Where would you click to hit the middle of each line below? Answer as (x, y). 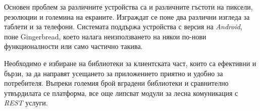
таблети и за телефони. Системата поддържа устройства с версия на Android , (123, 26)
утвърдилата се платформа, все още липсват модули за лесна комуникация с (121, 93)
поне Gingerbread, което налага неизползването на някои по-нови (105, 36)
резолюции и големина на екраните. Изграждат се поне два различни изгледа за (127, 16)
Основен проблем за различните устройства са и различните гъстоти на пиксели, (128, 7)
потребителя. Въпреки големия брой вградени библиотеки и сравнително (116, 83)
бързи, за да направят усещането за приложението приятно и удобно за (114, 73)
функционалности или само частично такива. (73, 46)
